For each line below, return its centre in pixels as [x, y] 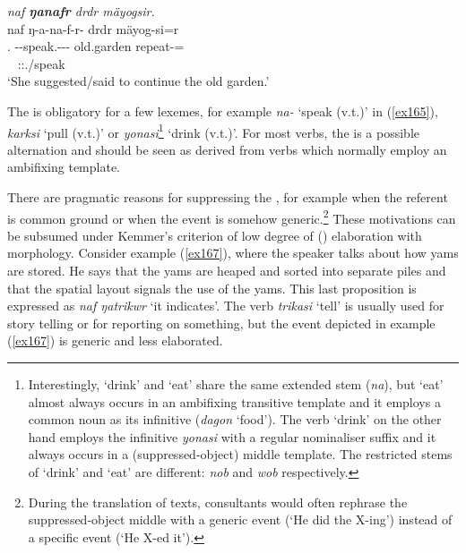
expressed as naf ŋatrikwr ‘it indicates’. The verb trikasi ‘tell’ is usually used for [226, 306]
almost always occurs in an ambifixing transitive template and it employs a [234, 401]
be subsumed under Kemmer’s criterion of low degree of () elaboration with [215, 235]
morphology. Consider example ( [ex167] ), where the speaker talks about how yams [233, 253]
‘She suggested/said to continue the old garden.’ [138, 81]
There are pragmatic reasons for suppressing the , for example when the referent [228, 197]
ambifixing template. [64, 167]
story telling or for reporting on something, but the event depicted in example [221, 323]
